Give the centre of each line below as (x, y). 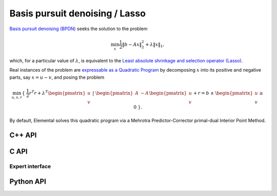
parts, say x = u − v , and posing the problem (57, 77)
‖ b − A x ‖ (132, 44)
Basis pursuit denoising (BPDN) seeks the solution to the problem (78, 29)
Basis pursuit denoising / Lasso (78, 13)
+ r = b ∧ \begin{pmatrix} (223, 93)
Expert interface (30, 166)
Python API (28, 181)
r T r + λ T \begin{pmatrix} (57, 93)
